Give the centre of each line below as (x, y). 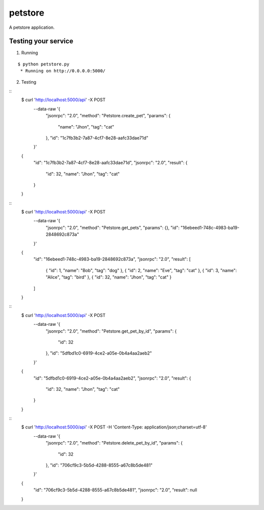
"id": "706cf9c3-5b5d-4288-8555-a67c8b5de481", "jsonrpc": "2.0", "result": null (115, 490)
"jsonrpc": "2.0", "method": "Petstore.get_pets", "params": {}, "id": (113, 228)
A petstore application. (32, 27)
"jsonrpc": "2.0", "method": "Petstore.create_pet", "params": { (108, 116)
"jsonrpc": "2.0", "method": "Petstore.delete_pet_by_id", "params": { (114, 443)
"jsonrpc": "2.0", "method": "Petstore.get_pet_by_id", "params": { (111, 331)
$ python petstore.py (44, 64)
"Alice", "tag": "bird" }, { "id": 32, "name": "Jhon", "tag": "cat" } (109, 277)
